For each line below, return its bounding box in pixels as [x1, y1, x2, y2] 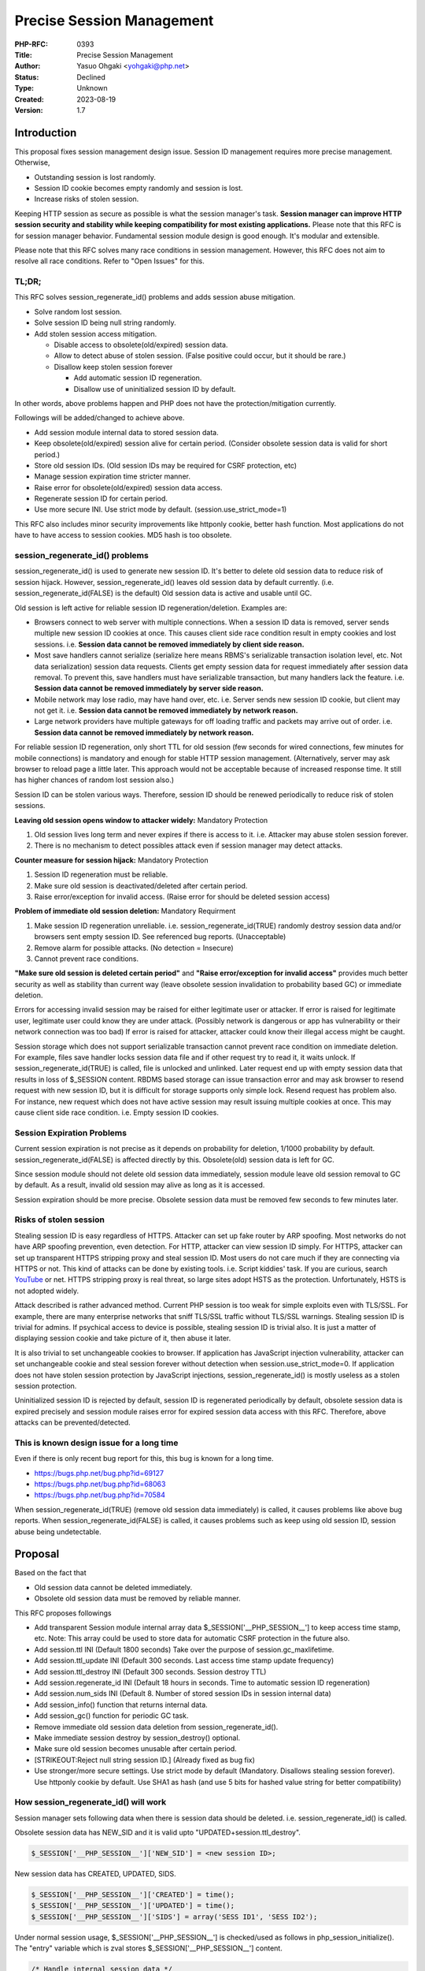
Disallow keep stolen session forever [54, 362, 173, 371]
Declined [76, 72, 106, 82]
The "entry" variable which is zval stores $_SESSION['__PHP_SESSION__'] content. [14, 1943, 283, 1953]
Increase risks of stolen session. [34, 194, 139, 204]
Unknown [76, 84, 108, 93]
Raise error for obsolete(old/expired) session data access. [34, 483, 223, 492]
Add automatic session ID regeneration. [73, 373, 202, 382]
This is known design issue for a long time [14, 1437, 179, 1448]
